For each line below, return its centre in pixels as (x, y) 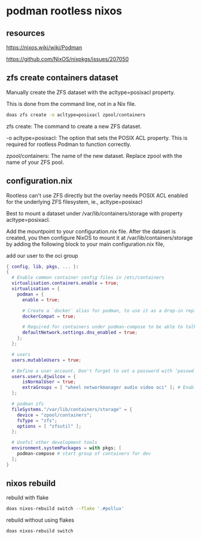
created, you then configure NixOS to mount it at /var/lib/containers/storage (100, 237)
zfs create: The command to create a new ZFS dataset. (74, 126)
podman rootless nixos (64, 11)
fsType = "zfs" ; (37, 421)
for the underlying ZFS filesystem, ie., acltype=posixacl (74, 202)
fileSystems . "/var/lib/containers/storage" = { (72, 409)
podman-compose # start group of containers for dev (84, 453)
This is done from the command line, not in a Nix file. (71, 103)
